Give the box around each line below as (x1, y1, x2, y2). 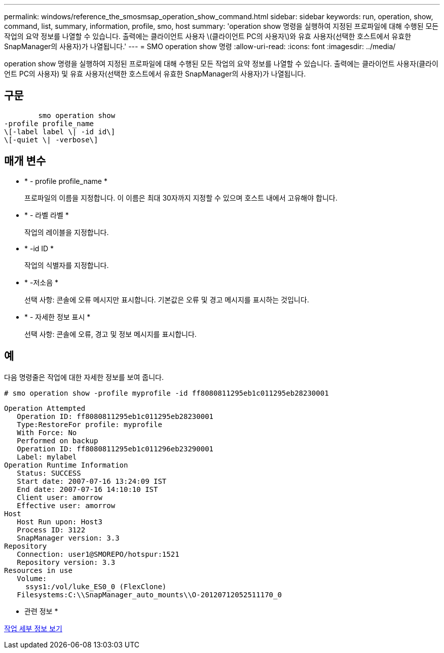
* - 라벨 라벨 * (24, 210, 69, 219)
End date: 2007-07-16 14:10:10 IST (17, 485, 158, 493)
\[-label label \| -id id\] (4, 127, 116, 136)
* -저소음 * (24, 278, 58, 287)
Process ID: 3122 (17, 525, 86, 534)
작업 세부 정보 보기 (4, 624, 62, 633)
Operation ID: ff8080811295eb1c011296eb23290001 (17, 444, 214, 453)
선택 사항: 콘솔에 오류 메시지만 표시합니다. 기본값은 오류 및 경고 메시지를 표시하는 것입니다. (24, 295, 309, 304)
